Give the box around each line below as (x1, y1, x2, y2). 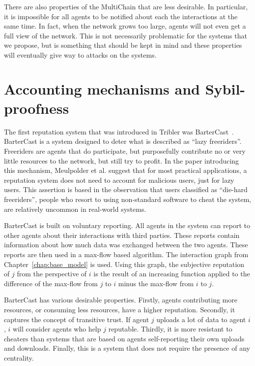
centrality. (4, 352, 34, 363)
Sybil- (205, 78, 246, 99)
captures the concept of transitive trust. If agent (4, 314, 149, 324)
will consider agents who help (13, 324, 101, 334)
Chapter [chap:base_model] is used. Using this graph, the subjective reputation (4, 259, 245, 269)
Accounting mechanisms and (4, 78, 200, 99)
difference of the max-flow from (4, 278, 98, 288)
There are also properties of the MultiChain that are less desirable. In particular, (4, 1, 248, 11)
